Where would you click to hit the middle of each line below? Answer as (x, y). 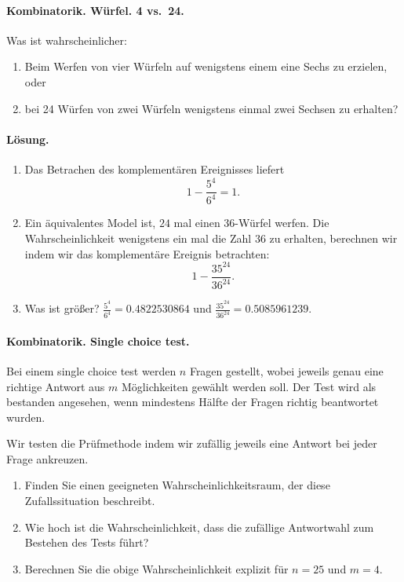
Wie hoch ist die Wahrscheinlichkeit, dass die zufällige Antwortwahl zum (199, 527)
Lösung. (28, 139)
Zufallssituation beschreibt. (90, 501)
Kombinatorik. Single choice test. (98, 340)
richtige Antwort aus (56, 386)
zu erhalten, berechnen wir (333, 238)
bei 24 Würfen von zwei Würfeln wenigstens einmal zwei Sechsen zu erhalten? (211, 108)
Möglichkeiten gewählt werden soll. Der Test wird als (249, 386)
